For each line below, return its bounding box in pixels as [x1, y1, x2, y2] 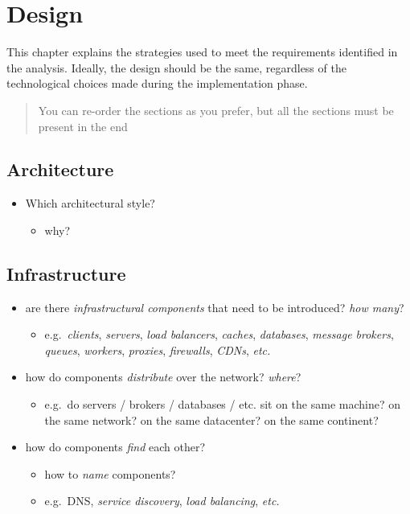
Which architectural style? [25, 195, 155, 212]
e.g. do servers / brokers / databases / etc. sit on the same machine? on [44, 396, 400, 413]
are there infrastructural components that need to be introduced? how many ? [25, 298, 404, 315]
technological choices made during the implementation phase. [6, 75, 308, 92]
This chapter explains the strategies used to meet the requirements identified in [6, 43, 398, 60]
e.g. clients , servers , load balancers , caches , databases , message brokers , [44, 326, 394, 343]
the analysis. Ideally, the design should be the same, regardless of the [6, 59, 346, 76]
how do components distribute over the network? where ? [25, 368, 301, 385]
